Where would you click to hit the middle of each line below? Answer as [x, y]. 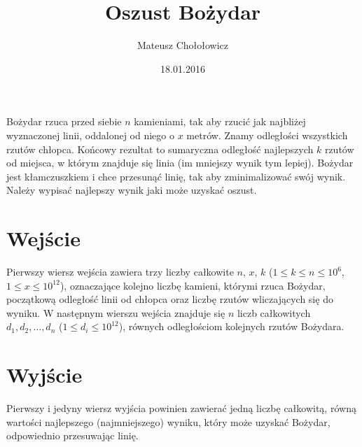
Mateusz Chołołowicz [183, 45]
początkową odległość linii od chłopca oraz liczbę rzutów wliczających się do [170, 299]
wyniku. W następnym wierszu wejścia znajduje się [116, 312]
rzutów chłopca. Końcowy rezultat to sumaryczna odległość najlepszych [160, 149]
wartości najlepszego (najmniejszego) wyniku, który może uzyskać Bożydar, [168, 421]
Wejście [43, 238]
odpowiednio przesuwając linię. [72, 435]
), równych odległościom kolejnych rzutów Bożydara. [231, 326]
